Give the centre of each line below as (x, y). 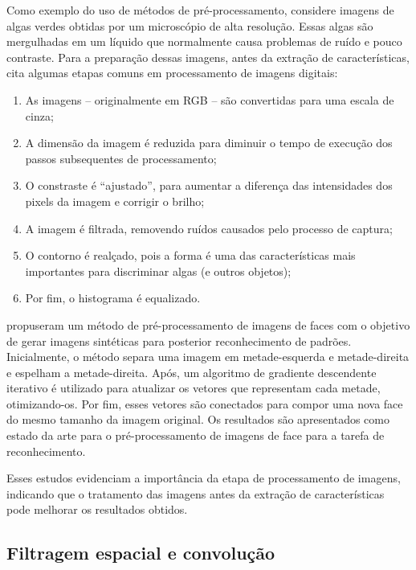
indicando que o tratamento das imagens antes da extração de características (196, 493)
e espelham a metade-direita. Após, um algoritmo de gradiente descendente (192, 372)
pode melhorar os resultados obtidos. (97, 509)
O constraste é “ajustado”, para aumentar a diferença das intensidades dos (209, 185)
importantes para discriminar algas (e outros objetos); (158, 271)
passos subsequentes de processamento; (121, 158)
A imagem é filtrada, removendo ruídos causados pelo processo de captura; (209, 228)
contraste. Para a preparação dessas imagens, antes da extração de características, (208, 57)
